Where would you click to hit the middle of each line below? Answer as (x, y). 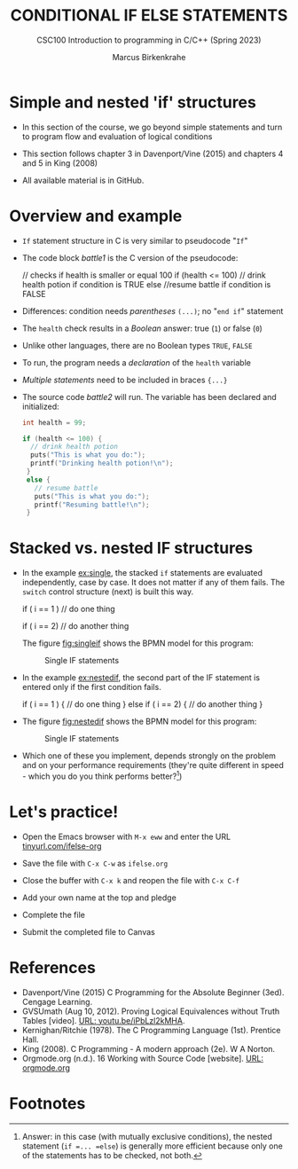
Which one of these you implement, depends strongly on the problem (149, 756)
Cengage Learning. (57, 1001)
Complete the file (54, 914)
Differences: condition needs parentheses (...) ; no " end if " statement (153, 310)
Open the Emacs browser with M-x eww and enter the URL (126, 836)
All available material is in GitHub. (83, 180)
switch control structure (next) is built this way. (108, 592)
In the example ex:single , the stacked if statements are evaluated (142, 573)
